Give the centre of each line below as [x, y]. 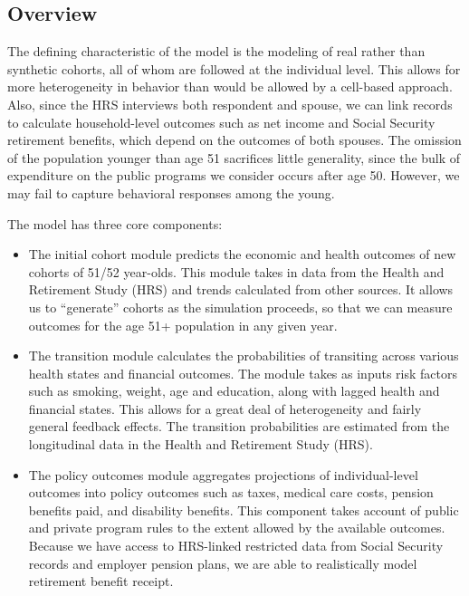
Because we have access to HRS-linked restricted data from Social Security [236, 546]
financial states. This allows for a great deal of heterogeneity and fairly [225, 408]
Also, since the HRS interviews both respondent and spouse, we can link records [230, 104]
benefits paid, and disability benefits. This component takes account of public [244, 509]
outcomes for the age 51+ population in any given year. [183, 325]
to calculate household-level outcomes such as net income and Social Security [221, 122]
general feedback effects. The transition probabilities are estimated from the [239, 426]
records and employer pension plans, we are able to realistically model [223, 563]
